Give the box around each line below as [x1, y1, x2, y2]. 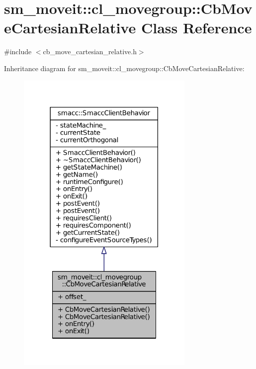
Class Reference [141, 17, 252, 38]
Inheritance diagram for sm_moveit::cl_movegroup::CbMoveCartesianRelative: [4, 63, 245, 73]
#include [4, 46, 32, 57]
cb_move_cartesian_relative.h [43, 46, 137, 57]
